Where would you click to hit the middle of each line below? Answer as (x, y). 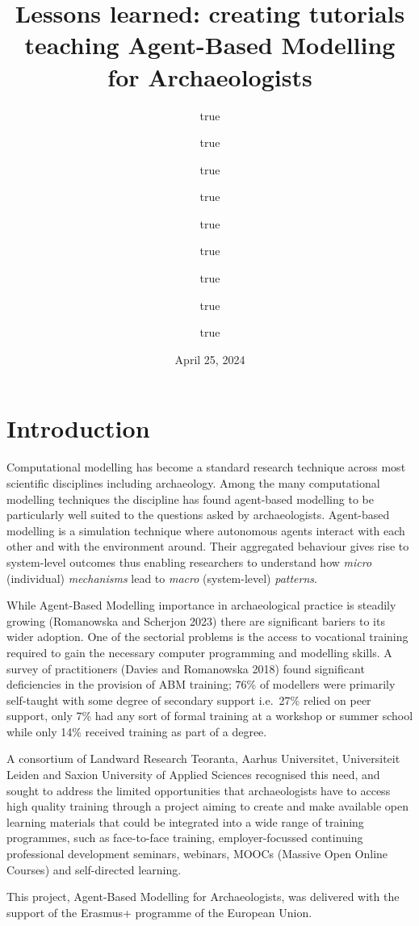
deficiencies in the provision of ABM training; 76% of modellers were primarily (201, 684)
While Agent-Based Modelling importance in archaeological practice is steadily (201, 605)
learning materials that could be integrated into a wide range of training (185, 821)
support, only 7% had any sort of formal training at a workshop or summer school (210, 716)
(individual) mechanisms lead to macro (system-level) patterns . (162, 578)
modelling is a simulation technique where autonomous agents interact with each (206, 530)
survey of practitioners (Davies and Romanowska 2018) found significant (186, 668)
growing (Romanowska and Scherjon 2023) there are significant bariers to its (196, 620)
